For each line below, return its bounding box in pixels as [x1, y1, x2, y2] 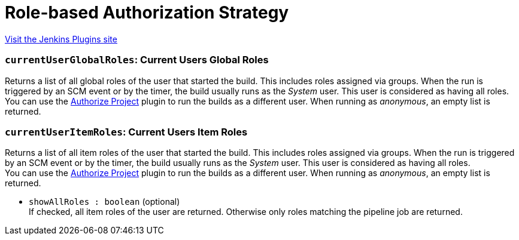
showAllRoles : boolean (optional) [29, 196, 180, 207]
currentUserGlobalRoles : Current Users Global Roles [5, 54, 269, 66]
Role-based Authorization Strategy [5, 2, 289, 23]
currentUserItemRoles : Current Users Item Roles [5, 125, 248, 138]
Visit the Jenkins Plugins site [5, 33, 117, 44]
